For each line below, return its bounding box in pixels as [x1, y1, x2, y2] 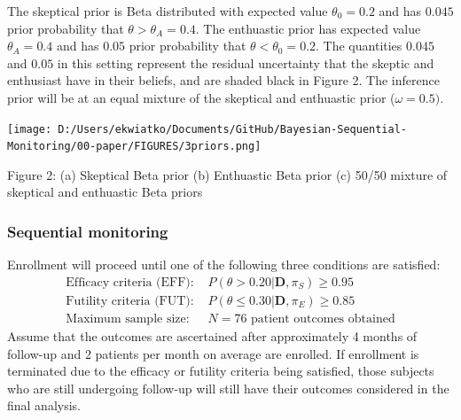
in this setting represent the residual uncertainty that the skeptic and [57, 53, 434, 72]
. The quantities [316, 36, 402, 55]
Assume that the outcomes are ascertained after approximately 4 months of [7, 326, 418, 345]
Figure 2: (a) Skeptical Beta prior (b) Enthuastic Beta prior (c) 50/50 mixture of [7, 165, 448, 183]
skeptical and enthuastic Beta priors [7, 183, 203, 201]
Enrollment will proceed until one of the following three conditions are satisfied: [7, 255, 441, 274]
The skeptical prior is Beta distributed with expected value [7, 2, 328, 19]
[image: [7, 122, 52, 136]
